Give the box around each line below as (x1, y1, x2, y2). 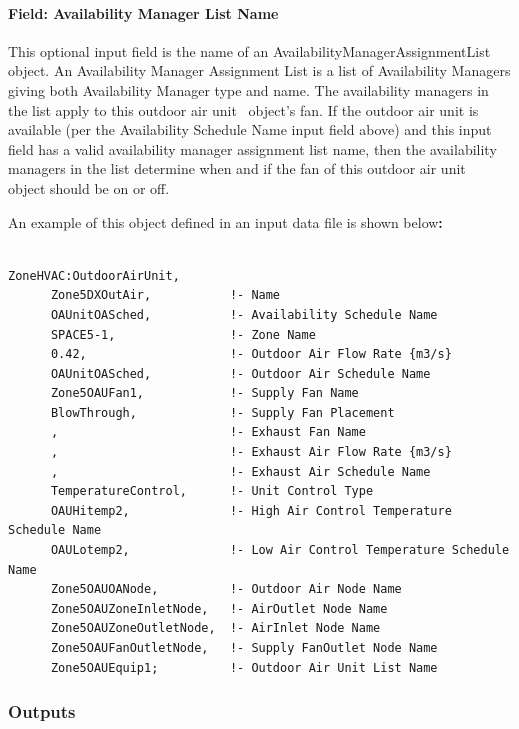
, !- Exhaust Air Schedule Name (50, 464, 431, 479)
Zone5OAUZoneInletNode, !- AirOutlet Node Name (50, 601, 388, 616)
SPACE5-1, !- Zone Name (50, 327, 316, 342)
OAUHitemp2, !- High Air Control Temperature (50, 503, 452, 518)
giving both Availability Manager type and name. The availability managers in (8, 79, 489, 100)
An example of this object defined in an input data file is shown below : (8, 211, 443, 232)
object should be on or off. (8, 177, 170, 198)
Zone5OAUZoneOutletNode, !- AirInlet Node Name (50, 621, 381, 636)
